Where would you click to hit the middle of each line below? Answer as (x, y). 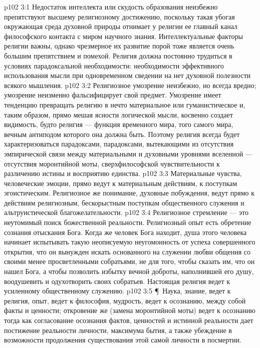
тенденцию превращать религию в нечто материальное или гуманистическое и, (125, 104)
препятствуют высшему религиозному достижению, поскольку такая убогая (119, 16)
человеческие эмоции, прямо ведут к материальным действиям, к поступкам (121, 183)
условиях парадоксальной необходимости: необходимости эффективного (114, 65)
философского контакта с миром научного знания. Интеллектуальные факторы (123, 36)
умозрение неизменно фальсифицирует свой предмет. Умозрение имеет (113, 95)
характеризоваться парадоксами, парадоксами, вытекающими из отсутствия (119, 144)
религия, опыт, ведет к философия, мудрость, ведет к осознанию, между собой (125, 300)
